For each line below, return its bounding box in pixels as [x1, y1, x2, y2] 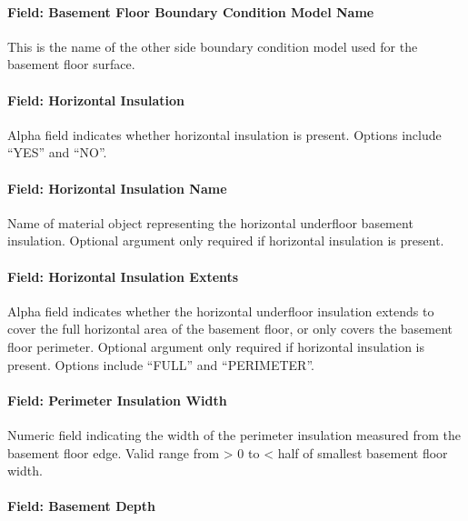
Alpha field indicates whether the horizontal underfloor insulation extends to [7, 301, 434, 320]
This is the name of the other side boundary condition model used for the [7, 36, 418, 55]
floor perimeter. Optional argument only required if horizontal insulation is [7, 336, 425, 356]
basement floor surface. [7, 55, 135, 74]
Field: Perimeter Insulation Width [7, 390, 227, 409]
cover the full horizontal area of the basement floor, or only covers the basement [7, 319, 453, 338]
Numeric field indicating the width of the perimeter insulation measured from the [7, 425, 461, 444]
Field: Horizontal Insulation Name [7, 178, 227, 197]
